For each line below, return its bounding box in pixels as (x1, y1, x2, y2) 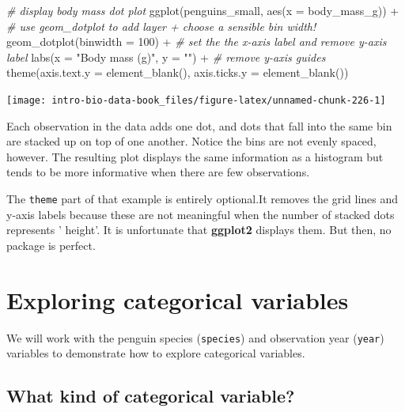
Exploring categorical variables (6, 283, 349, 316)
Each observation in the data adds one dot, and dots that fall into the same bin (6, 117, 392, 134)
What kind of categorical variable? (6, 384, 295, 408)
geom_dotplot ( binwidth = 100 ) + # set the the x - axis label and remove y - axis (6, 33, 387, 50)
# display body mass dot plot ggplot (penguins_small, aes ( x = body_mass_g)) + (6, 2, 399, 18)
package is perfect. (6, 236, 96, 253)
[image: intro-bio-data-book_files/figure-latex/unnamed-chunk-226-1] (6, 94, 386, 106)
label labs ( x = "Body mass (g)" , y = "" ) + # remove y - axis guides (6, 48, 326, 65)
